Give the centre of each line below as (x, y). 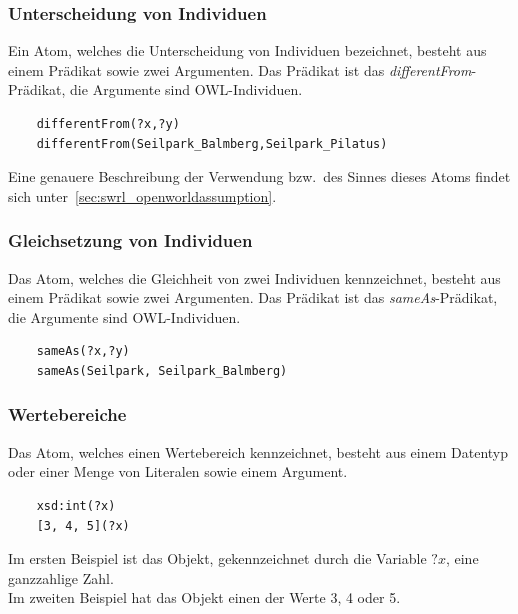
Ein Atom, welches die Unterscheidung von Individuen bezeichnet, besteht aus (247, 50)
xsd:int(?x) (76, 505)
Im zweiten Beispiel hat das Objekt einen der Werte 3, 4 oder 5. (204, 597)
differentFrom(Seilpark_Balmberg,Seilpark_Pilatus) (212, 143)
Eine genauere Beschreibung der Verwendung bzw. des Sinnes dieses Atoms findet (259, 176)
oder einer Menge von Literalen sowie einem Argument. (178, 471)
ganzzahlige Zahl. (61, 577)
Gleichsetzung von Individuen (130, 240)
